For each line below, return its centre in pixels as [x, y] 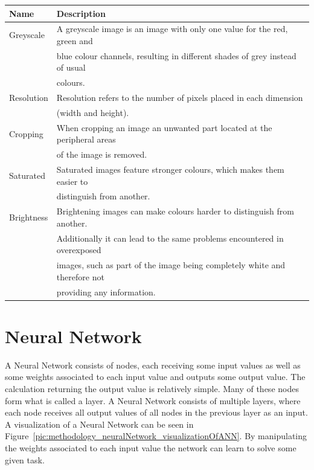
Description [81, 13]
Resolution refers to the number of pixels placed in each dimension [180, 98]
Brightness [29, 217]
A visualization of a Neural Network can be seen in [99, 424]
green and [75, 40]
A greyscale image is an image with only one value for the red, [172, 29]
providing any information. [106, 291]
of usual [71, 67]
